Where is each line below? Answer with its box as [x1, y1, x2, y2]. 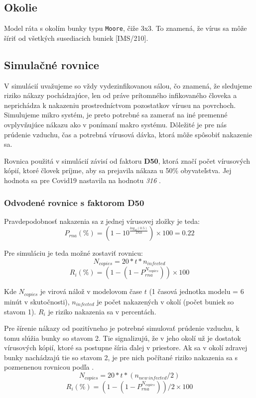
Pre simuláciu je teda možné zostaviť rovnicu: [4, 248, 143, 258]
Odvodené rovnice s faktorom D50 [4, 196, 144, 208]
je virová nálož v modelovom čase [40, 286, 142, 297]
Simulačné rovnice [4, 57, 99, 72]
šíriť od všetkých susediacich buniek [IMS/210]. [4, 32, 148, 43]
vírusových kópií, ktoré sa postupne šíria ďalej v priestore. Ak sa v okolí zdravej [4, 342, 248, 353]
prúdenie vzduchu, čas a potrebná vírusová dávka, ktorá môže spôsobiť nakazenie [4, 129, 252, 139]
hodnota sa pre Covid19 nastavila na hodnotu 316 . [4, 175, 161, 185]
